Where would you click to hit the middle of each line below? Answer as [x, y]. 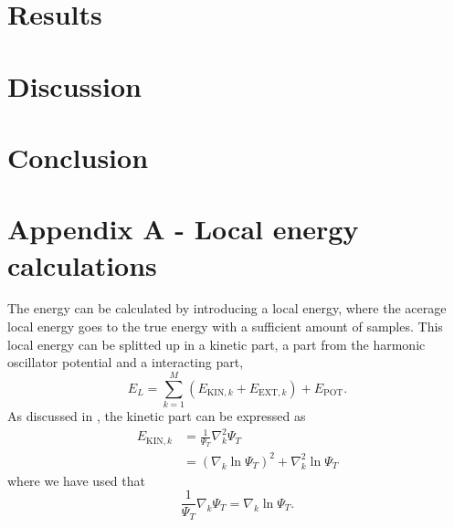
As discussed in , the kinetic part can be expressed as [157, 415]
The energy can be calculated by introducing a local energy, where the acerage [227, 308]
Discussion [74, 85]
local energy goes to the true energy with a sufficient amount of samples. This [225, 327]
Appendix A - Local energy [183, 229]
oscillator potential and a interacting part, [126, 362]
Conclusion [78, 157]
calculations [82, 264]
